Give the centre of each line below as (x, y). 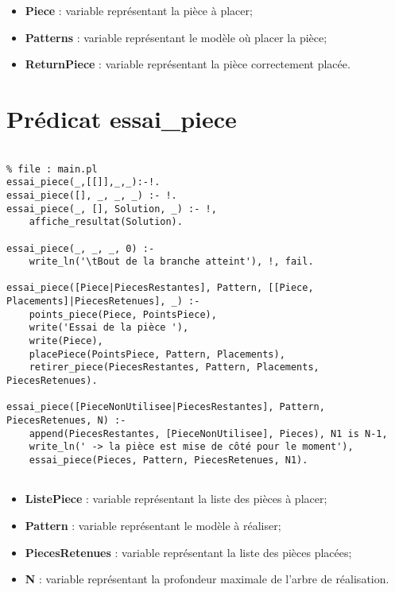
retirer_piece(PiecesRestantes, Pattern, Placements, (174, 368)
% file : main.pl (52, 169)
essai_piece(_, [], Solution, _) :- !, (112, 209)
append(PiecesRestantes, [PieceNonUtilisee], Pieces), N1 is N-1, (208, 433)
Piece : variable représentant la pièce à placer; (139, 10)
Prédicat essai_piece (122, 118)
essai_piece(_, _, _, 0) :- (81, 248)
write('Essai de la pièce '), (109, 328)
